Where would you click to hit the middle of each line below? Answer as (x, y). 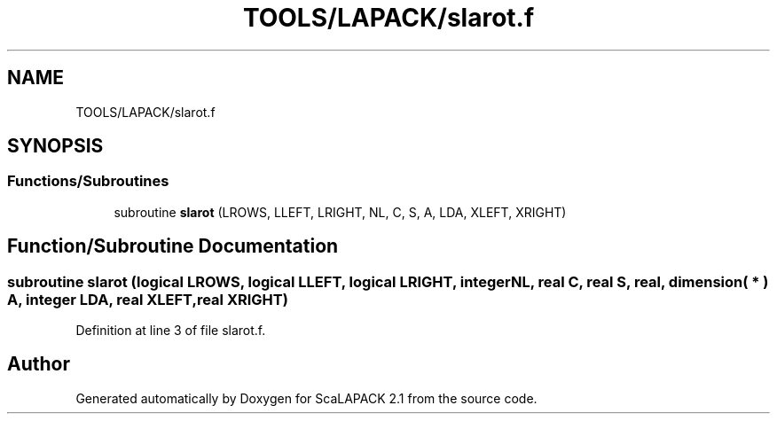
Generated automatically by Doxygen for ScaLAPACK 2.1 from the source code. (306, 398)
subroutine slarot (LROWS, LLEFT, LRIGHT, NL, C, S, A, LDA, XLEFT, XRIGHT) (340, 212)
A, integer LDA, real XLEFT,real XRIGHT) (148, 299)
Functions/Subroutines (88, 181)
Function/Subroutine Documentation (173, 246)
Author (39, 364)
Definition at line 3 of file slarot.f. (171, 331)
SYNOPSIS (55, 146)
